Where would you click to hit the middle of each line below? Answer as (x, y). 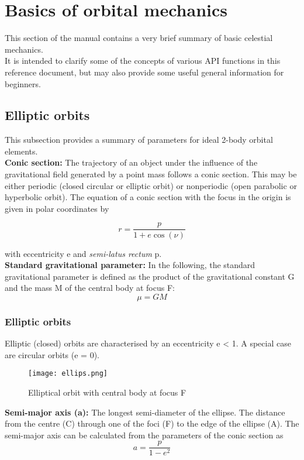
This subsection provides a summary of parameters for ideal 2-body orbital (139, 140)
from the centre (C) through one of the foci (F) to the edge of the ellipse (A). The (152, 423)
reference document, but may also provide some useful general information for (144, 72)
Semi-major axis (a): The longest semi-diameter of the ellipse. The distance (145, 412)
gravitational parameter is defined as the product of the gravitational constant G (150, 276)
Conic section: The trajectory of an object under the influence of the (131, 162)
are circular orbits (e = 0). (52, 354)
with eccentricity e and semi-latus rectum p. (83, 253)
